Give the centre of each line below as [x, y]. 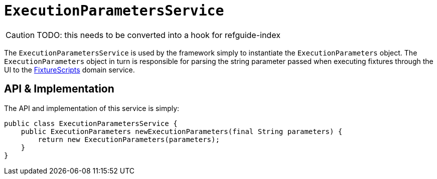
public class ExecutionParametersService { [91, 123]
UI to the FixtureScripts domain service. [69, 69]
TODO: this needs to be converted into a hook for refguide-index [159, 35]
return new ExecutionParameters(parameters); [129, 139]
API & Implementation [59, 89]
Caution [20, 35]
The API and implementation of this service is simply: [92, 108]
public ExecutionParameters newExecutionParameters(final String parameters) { [182, 131]
